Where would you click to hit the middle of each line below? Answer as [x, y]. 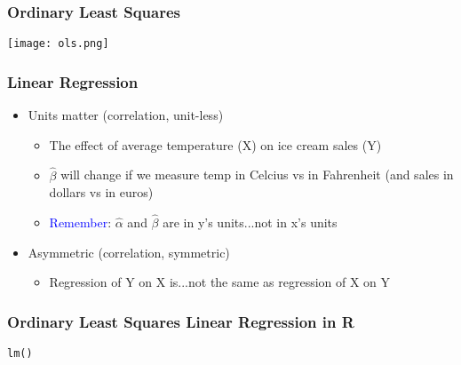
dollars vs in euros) [101, 192]
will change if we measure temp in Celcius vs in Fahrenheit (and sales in [257, 175]
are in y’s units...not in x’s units [250, 222]
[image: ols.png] [58, 44]
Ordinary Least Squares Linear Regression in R [181, 321]
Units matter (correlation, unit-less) [126, 115]
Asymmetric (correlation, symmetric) [129, 252]
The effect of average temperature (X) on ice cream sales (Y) [215, 144]
